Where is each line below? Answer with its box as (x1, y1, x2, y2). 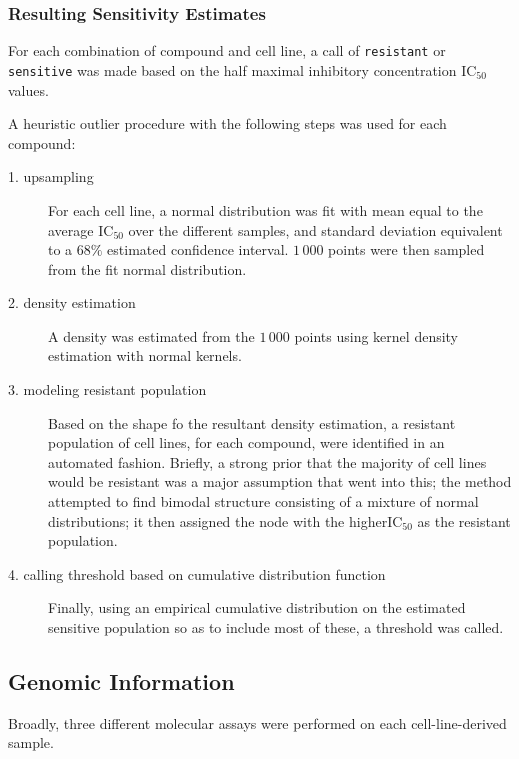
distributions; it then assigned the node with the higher (48, 510, 388, 531)
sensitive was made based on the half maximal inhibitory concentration (8, 59, 457, 80)
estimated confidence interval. (107, 239, 289, 260)
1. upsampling (8, 166, 94, 187)
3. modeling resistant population (8, 379, 207, 400)
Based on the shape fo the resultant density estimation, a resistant (48, 412, 456, 433)
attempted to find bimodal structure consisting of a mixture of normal (48, 491, 479, 512)
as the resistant (417, 510, 511, 531)
